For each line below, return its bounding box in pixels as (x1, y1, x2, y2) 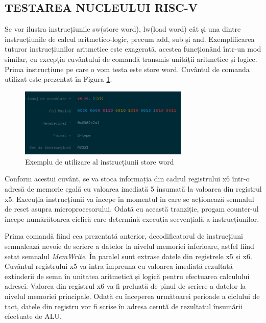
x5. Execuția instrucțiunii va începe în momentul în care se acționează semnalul (5, 193, 254, 204)
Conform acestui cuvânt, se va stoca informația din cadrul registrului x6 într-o (5, 173, 250, 184)
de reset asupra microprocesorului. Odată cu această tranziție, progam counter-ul (5, 203, 259, 214)
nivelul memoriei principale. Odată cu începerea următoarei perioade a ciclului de (5, 290, 260, 301)
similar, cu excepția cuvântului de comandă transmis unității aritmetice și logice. (5, 53, 257, 64)
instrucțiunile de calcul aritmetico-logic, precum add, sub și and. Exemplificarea (5, 33, 255, 44)
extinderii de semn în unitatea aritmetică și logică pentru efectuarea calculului (5, 270, 250, 281)
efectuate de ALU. (5, 311, 62, 321)
